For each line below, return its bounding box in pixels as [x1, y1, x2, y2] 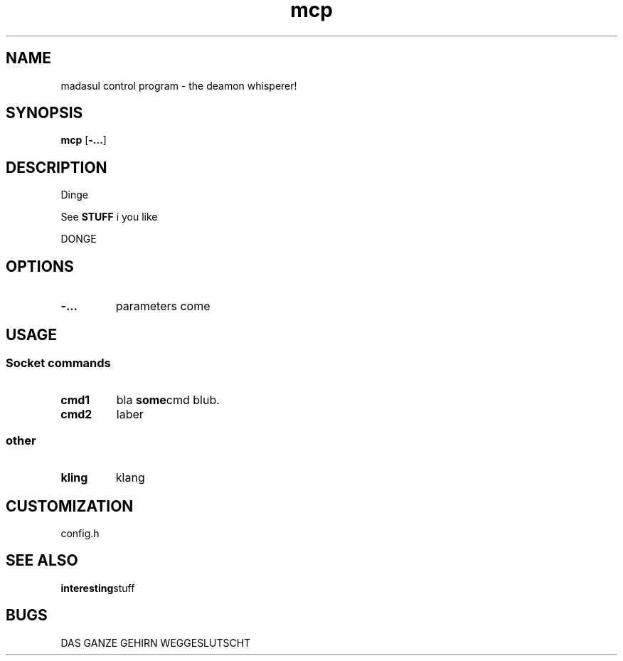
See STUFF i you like [60, 211, 158, 223]
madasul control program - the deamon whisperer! [60, 79, 297, 92]
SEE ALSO [6, 551, 78, 570]
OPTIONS [6, 257, 74, 275]
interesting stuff [60, 581, 135, 594]
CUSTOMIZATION [6, 497, 134, 515]
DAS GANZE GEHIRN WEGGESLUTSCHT [60, 636, 251, 649]
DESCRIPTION [6, 158, 107, 176]
